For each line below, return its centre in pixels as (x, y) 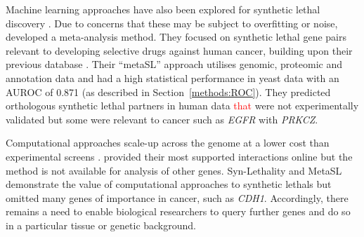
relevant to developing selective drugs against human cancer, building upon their (179, 50)
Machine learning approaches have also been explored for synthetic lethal (163, 9)
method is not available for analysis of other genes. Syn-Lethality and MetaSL (174, 170)
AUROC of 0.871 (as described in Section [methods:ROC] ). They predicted (168, 92)
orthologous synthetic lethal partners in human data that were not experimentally (182, 106)
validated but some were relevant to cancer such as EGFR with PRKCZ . (162, 119)
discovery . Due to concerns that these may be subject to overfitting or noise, (172, 23)
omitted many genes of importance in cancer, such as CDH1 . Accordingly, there (177, 197)
